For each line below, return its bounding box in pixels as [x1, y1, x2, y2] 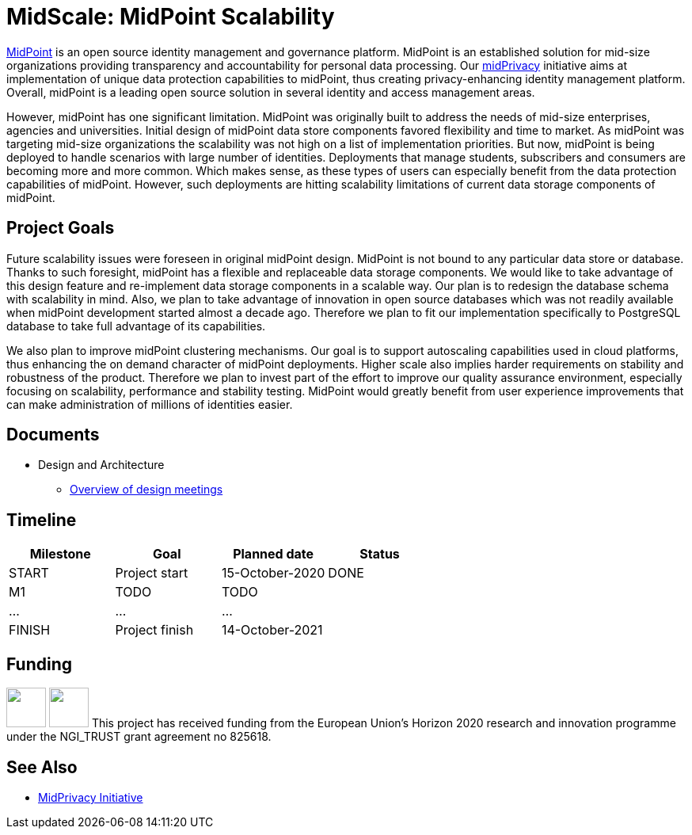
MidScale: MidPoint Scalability [6, 3, 335, 30]
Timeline [6, 509, 77, 530]
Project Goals [6, 218, 115, 238]
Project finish [115, 622, 194, 639]
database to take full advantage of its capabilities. [6, 318, 266, 333]
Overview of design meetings [70, 482, 223, 497]
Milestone [29, 546, 91, 562]
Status [359, 546, 400, 562]
